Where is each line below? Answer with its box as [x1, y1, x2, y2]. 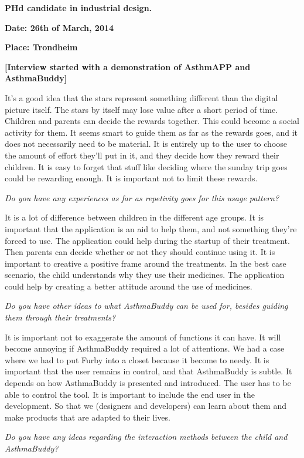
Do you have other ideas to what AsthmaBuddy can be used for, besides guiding [5, 299, 288, 312]
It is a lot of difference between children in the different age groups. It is [5, 211, 264, 223]
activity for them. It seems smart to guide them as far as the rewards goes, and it [5, 126, 298, 138]
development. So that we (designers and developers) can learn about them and [5, 400, 287, 412]
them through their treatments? [5, 311, 116, 323]
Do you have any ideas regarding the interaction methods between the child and [5, 431, 288, 443]
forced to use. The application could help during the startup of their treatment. [5, 234, 290, 246]
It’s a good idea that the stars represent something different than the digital [5, 91, 278, 104]
